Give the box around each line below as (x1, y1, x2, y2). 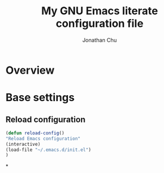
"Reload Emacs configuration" (5, 136, 81, 141)
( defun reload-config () (5, 130, 65, 136)
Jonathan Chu (82, 36, 117, 43)
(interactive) (5, 141, 41, 147)
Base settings (5, 91, 75, 105)
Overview (5, 64, 55, 77)
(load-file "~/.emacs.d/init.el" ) (5, 147, 92, 153)
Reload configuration (5, 114, 86, 124)
